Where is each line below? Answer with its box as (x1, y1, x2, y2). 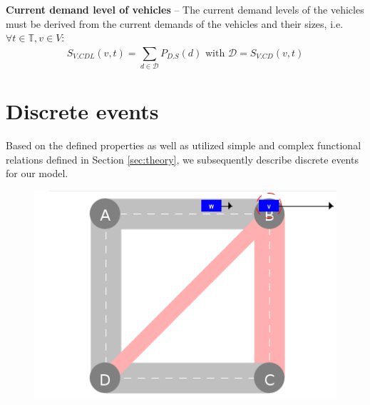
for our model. (6, 166, 68, 181)
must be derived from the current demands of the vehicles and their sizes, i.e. (6, 16, 344, 31)
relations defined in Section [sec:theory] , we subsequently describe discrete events (6, 151, 359, 166)
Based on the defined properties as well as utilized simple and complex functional (6, 138, 361, 153)
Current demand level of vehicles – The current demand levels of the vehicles (6, 2, 364, 16)
